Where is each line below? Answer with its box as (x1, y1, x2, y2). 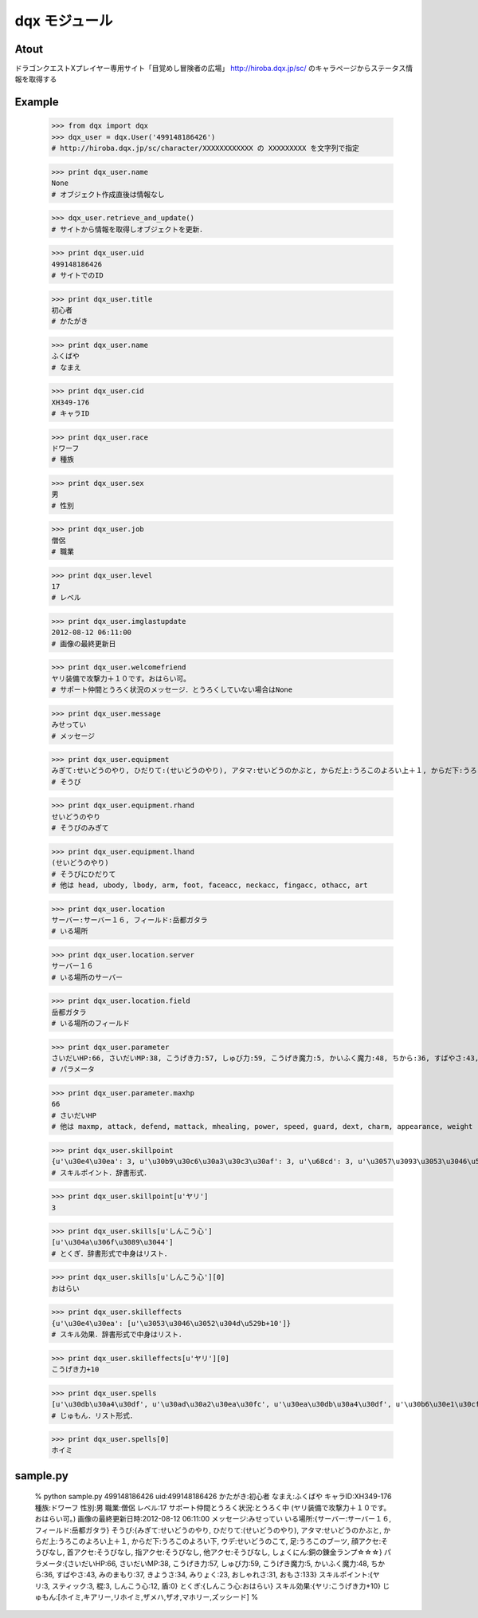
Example (14, 96, 59, 109)
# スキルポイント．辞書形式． (51, 1168, 151, 1177)
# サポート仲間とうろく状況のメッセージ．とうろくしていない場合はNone (51, 685, 293, 694)
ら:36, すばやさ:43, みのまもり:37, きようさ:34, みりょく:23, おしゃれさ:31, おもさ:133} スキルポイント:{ (34, 1570, 374, 1580)
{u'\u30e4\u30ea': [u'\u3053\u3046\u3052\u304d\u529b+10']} (51, 1319, 292, 1328)
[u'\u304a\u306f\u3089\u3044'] (51, 1237, 174, 1247)
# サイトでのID (51, 270, 104, 279)
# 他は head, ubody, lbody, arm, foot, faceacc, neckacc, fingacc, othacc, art (51, 880, 368, 890)
